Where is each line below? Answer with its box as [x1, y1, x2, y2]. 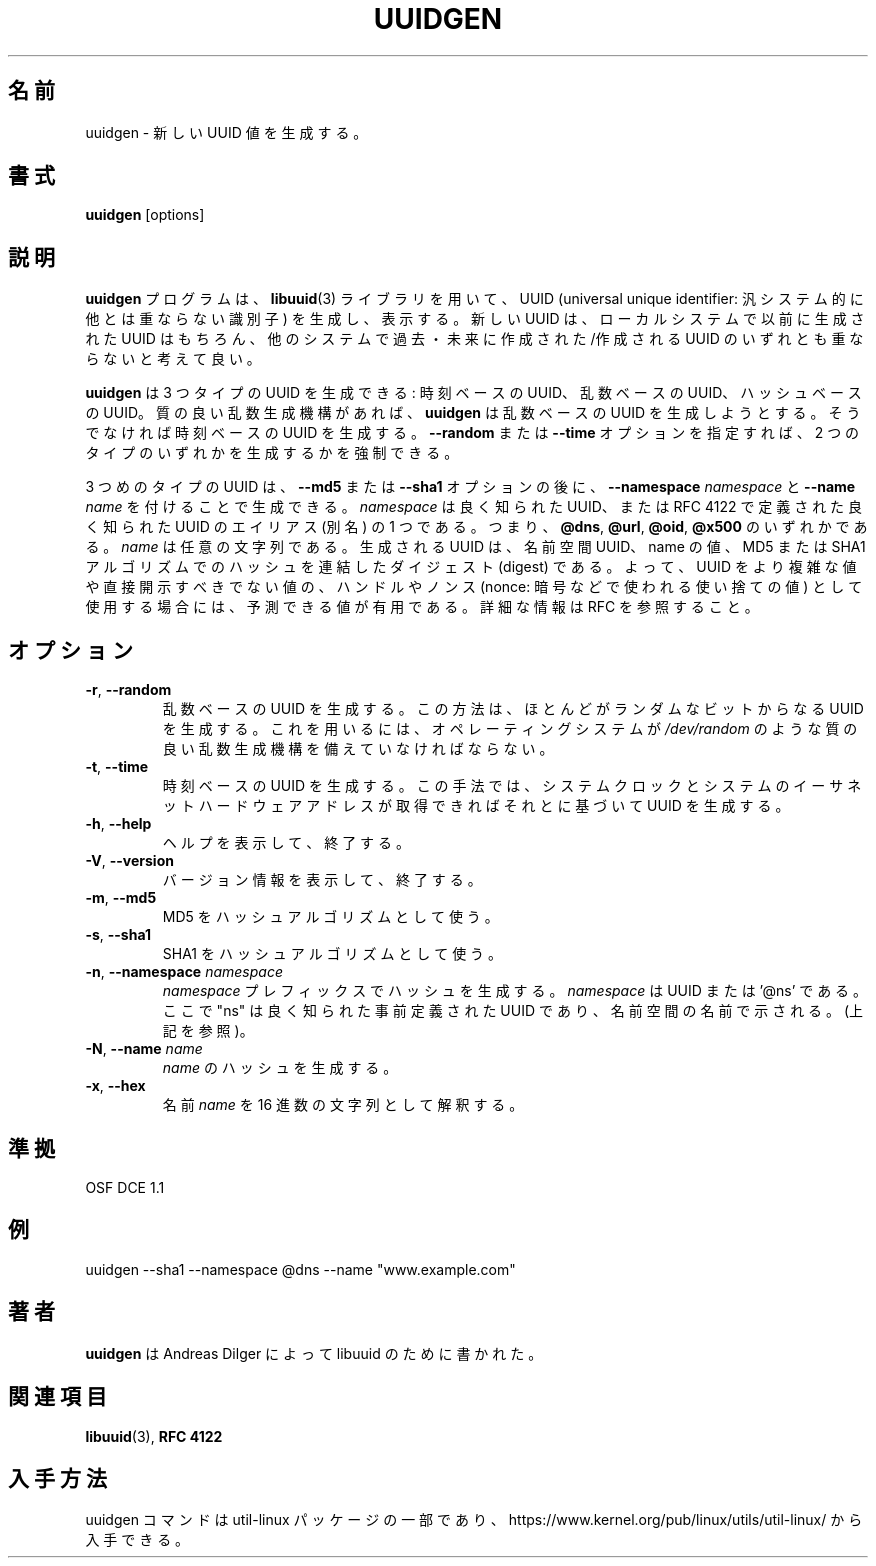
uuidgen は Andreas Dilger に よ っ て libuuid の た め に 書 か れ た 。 [85, 1344, 543, 1362]
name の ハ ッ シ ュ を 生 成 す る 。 [162, 1059, 398, 1077]
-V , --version [85, 852, 174, 870]
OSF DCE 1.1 [85, 1178, 165, 1196]
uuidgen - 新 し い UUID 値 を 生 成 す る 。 [85, 123, 368, 141]
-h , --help [85, 815, 152, 833]
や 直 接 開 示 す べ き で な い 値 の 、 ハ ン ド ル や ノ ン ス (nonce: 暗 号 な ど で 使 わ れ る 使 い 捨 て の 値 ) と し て [85, 578, 863, 596]
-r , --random [85, 681, 172, 699]
